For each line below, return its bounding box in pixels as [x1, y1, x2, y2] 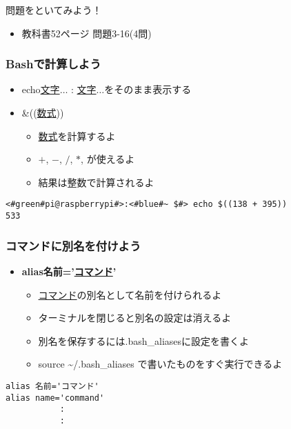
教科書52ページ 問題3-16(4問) [21, 26, 152, 40]
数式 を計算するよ [38, 128, 116, 143]
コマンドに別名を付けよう [6, 237, 141, 254]
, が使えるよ [81, 152, 135, 166]
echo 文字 [21, 82, 60, 97]
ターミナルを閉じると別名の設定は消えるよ [38, 310, 232, 325]
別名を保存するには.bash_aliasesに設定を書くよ [38, 333, 250, 348]
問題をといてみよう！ [6, 3, 102, 17]
